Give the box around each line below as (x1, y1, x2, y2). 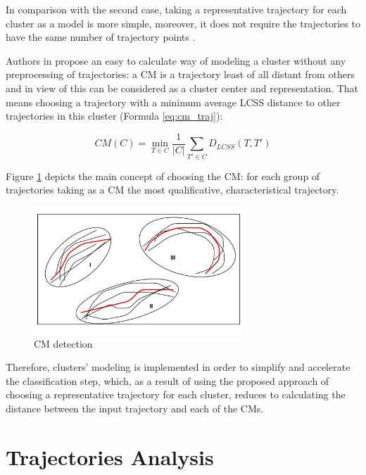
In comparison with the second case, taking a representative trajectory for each (6, 2, 347, 16)
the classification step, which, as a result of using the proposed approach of (6, 373, 329, 388)
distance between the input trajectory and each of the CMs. (6, 400, 264, 415)
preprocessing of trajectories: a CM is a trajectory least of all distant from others (6, 67, 355, 82)
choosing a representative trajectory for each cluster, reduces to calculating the (6, 387, 346, 402)
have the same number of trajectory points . (6, 30, 196, 44)
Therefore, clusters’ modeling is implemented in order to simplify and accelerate (6, 360, 351, 374)
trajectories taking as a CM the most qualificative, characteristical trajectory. (6, 182, 339, 197)
